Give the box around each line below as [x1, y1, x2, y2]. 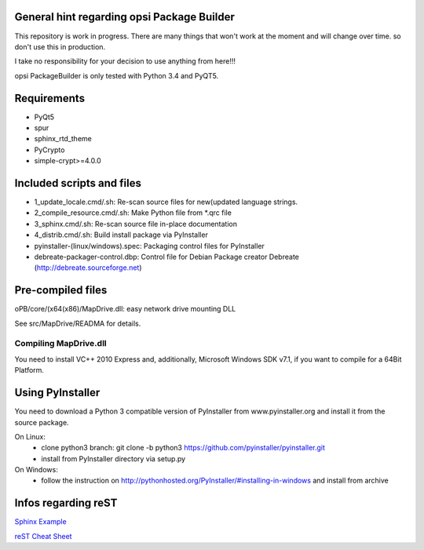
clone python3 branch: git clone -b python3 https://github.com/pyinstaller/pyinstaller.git [41, 443, 326, 453]
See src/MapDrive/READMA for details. [14, 319, 141, 328]
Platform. [14, 366, 45, 375]
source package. [14, 417, 70, 427]
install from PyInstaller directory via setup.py [41, 453, 186, 463]
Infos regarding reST [14, 497, 118, 510]
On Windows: [14, 465, 58, 475]
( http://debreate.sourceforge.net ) [34, 263, 142, 272]
